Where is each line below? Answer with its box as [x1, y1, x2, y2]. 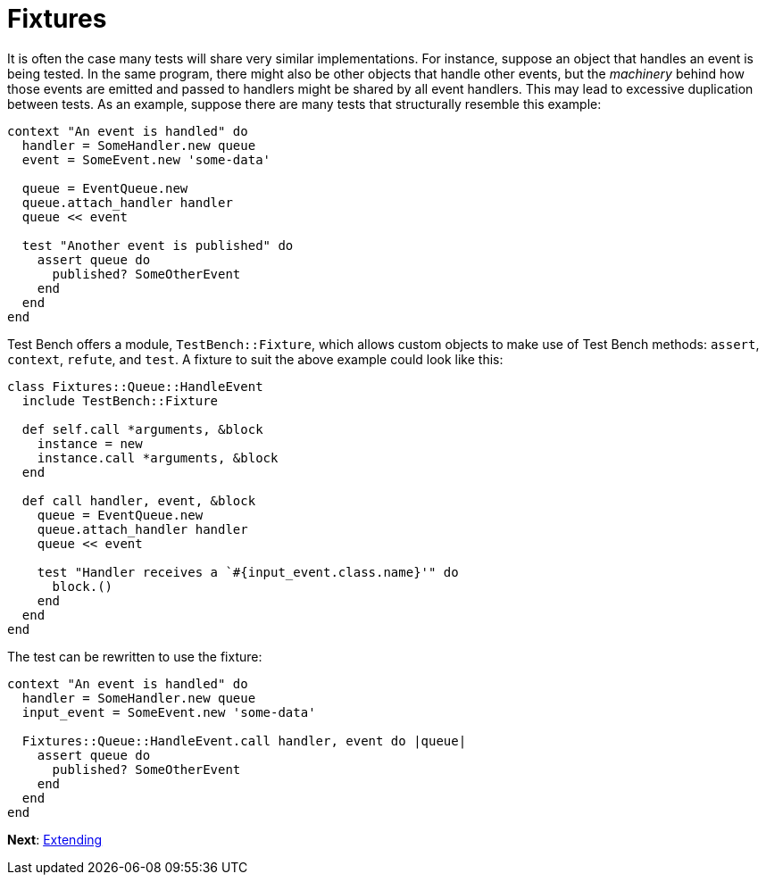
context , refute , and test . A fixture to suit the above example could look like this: [7, 351, 504, 367]
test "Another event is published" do [21, 237, 294, 253]
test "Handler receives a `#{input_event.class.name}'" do [37, 564, 459, 579]
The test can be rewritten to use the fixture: [7, 648, 262, 664]
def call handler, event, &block [21, 493, 256, 508]
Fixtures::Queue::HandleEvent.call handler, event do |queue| [21, 733, 467, 748]
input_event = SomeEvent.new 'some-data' [21, 704, 316, 720]
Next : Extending [7, 831, 103, 847]
